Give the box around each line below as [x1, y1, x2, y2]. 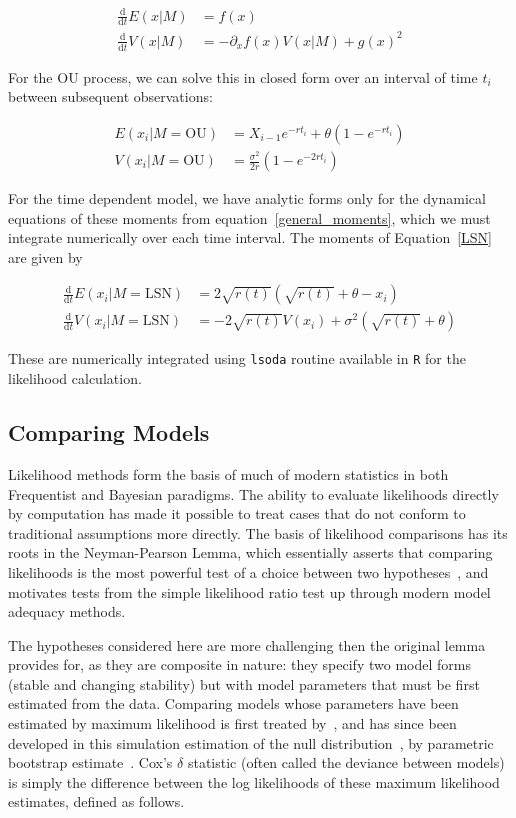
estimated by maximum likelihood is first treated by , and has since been [8, 713, 457, 734]
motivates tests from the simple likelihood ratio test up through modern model [8, 581, 491, 602]
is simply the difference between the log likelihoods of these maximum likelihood [8, 771, 500, 792]
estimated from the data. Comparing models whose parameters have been [8, 693, 459, 714]
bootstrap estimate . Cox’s [8, 752, 173, 773]
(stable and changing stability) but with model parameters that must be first [8, 673, 480, 694]
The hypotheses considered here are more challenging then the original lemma [8, 634, 486, 655]
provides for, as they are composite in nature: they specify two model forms [8, 654, 471, 675]
